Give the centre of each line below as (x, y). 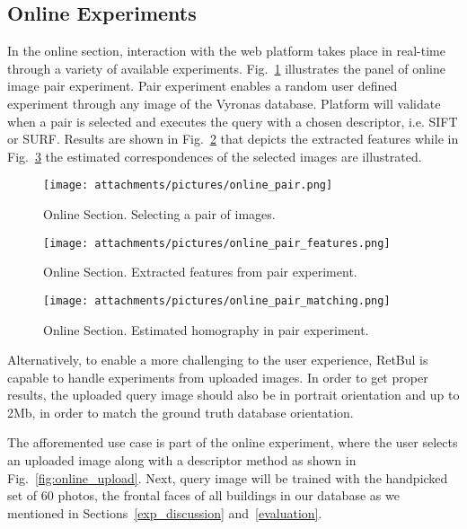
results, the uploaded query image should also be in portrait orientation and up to (233, 395)
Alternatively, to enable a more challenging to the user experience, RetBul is (218, 360)
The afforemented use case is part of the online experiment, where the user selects (233, 442)
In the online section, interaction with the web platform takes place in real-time (226, 51)
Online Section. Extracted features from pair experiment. (200, 272)
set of (22, 495)
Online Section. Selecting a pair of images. (159, 214)
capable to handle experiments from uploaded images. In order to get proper (218, 377)
